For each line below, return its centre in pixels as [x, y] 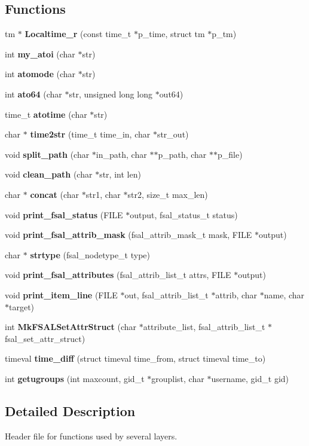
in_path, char [121, 154]
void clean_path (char [49, 174]
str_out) [173, 134]
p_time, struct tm [171, 34]
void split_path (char [47, 154]
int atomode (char [40, 74]
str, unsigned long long [111, 94]
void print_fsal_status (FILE [64, 214]
